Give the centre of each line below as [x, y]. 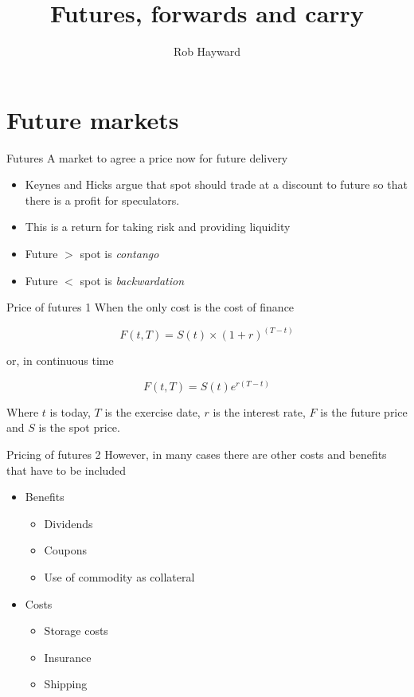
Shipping [66, 684]
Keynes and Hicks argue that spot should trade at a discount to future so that [216, 184]
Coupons [65, 550]
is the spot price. [79, 427]
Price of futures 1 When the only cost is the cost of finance [150, 307]
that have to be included [66, 470]
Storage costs [76, 630]
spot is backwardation [132, 280]
